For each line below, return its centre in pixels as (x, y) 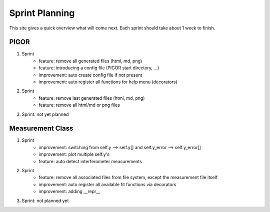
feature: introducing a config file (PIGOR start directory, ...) (99, 68)
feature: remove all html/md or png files (79, 105)
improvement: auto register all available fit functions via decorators (107, 184)
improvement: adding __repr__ (69, 192)
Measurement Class (41, 128)
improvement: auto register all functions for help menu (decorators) (108, 82)
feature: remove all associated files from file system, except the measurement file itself (128, 178)
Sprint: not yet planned (45, 114)
